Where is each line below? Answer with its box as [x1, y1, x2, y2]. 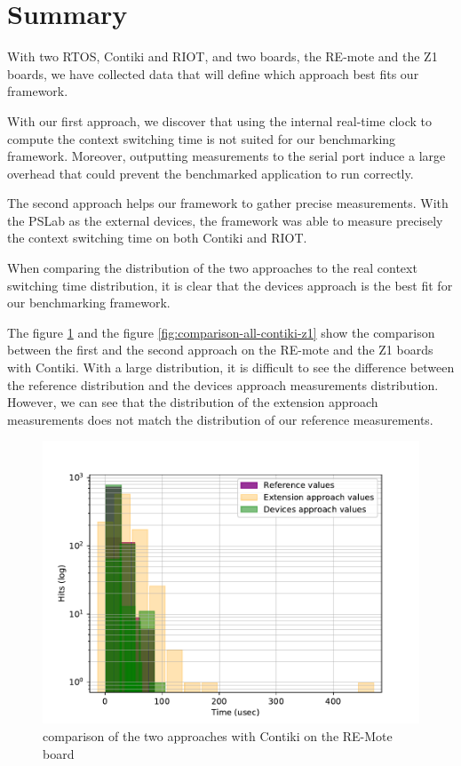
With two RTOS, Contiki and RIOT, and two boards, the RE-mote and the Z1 [7, 47, 438, 66]
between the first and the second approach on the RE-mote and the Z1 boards [7, 340, 433, 359]
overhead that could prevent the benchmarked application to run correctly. [7, 164, 414, 182]
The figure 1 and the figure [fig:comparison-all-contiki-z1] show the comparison [7, 323, 435, 341]
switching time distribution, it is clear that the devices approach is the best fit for [7, 275, 453, 294]
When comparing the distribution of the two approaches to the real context [7, 259, 417, 277]
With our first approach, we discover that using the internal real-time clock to [7, 111, 433, 130]
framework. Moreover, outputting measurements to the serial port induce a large [7, 147, 446, 165]
